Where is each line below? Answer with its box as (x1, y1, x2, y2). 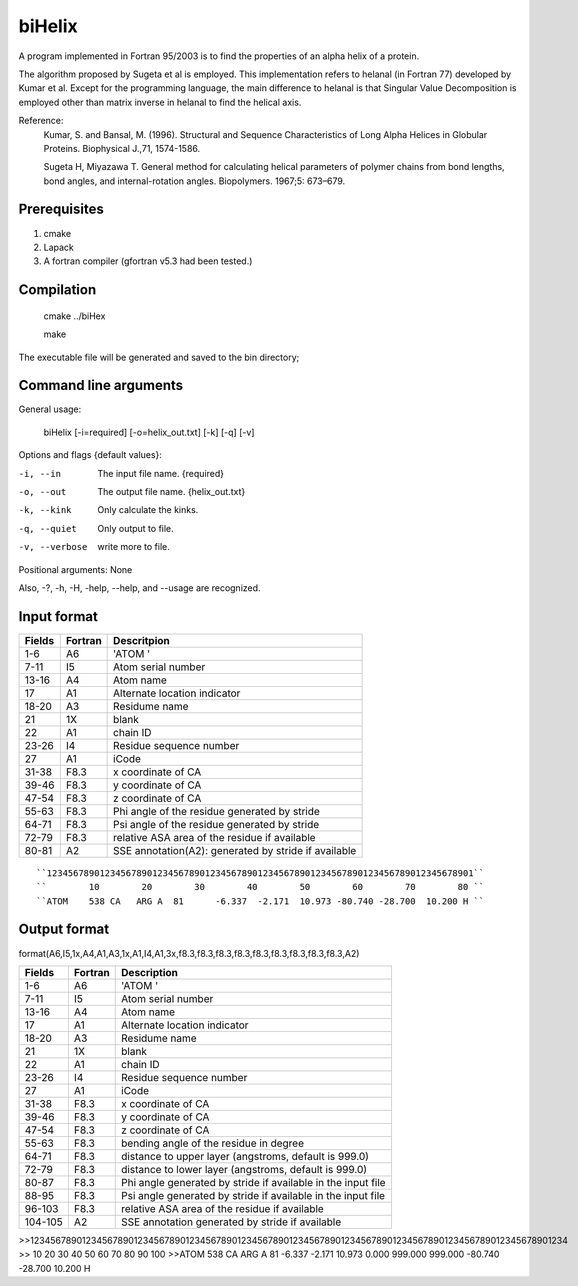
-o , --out (18, 486, 67, 498)
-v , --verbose (18, 541, 88, 553)
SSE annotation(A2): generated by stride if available (113, 843, 357, 857)
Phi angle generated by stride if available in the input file (121, 1175, 386, 1189)
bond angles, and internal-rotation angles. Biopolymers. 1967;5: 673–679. (43, 175, 346, 187)
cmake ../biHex (43, 310, 106, 322)
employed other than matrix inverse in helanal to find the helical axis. (18, 96, 302, 108)
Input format (18, 608, 99, 625)
